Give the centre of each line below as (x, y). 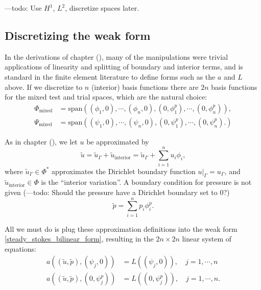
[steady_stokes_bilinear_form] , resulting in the (79, 239)
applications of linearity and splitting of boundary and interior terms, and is (124, 67)
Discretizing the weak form (78, 35)
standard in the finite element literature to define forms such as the (110, 76)
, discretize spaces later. (102, 8)
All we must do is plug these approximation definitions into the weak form (121, 228)
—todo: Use (23, 8)
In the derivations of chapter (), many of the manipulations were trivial (116, 56)
